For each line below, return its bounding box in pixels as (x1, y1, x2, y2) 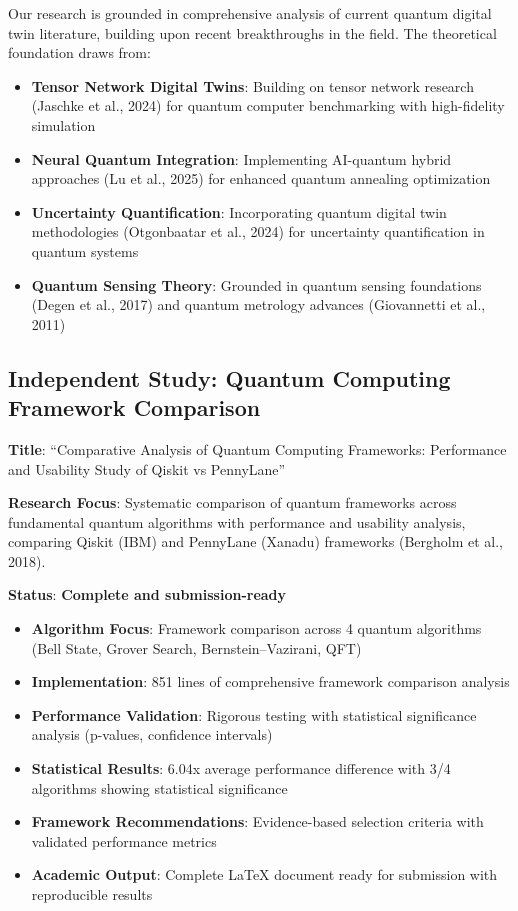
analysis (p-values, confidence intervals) (31, 724, 273, 745)
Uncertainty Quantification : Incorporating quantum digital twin (31, 201, 447, 222)
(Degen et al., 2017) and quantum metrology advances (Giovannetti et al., (31, 294, 486, 315)
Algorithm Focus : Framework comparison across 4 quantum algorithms (31, 618, 482, 639)
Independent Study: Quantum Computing (8, 362, 451, 393)
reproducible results (31, 884, 153, 904)
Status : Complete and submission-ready (8, 584, 287, 605)
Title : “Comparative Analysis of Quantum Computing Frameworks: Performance (8, 438, 507, 459)
